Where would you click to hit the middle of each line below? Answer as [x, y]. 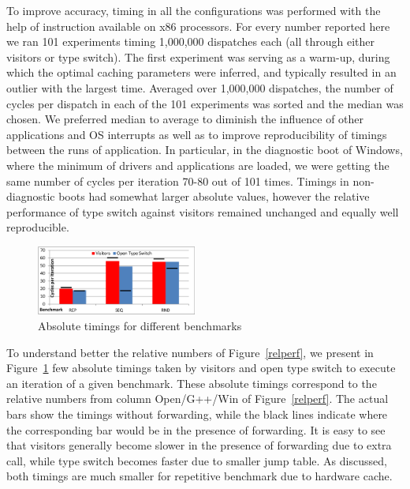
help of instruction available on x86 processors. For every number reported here [198, 26]
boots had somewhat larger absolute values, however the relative [214, 196]
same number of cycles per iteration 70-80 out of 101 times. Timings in [178, 181]
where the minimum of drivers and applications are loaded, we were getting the [198, 165]
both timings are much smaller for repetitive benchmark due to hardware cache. [199, 476]
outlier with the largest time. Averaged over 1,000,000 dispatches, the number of [200, 87]
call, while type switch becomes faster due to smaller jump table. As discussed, [197, 460]
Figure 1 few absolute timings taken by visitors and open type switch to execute [201, 368]
